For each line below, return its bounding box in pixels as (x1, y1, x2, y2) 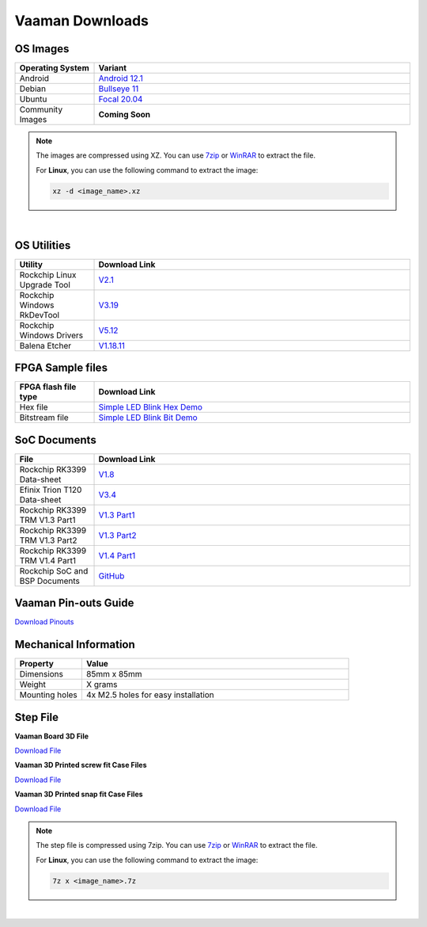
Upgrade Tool (19, 279, 71, 290)
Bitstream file (19, 412, 69, 423)
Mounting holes (19, 689, 78, 700)
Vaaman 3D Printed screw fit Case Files (14, 761, 147, 770)
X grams (85, 679, 118, 690)
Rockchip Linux (19, 269, 77, 280)
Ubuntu (19, 93, 47, 105)
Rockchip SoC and (19, 565, 89, 576)
